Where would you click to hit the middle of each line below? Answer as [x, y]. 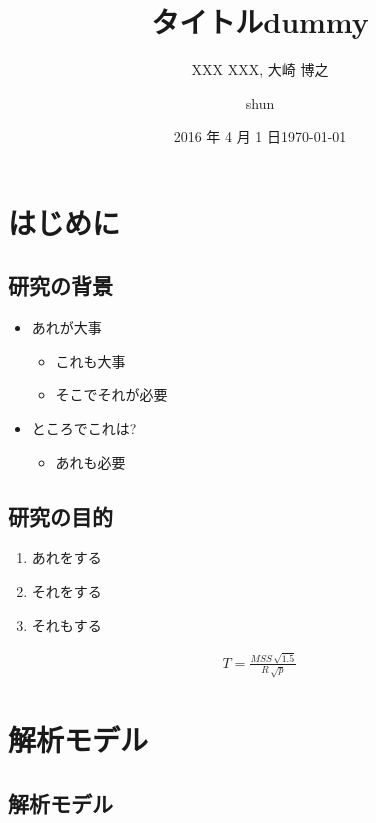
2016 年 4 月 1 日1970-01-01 [260, 136]
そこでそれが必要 [111, 394]
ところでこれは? [84, 428]
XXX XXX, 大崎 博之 [260, 69]
